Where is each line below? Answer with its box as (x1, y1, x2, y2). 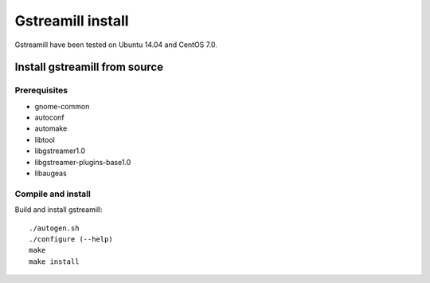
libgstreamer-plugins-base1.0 (34, 157, 131, 167)
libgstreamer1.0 (34, 146, 86, 155)
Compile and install (14, 188, 91, 199)
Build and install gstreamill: (14, 205, 103, 214)
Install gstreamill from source (14, 61, 163, 74)
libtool (34, 135, 55, 144)
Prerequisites (14, 85, 68, 96)
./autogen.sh (29, 223, 80, 233)
